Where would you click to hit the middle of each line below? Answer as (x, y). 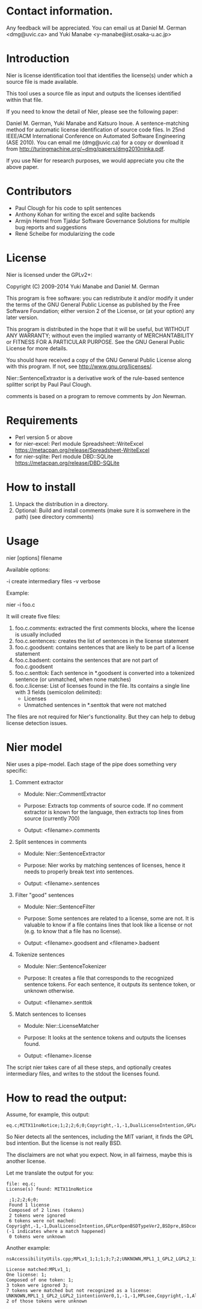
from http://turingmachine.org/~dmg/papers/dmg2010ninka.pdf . (86, 148)
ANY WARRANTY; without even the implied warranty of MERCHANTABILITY (100, 335)
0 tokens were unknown (37, 1237)
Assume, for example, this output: (48, 1115)
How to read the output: (67, 1098)
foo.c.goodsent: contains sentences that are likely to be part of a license (105, 647)
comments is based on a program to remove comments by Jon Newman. (96, 396)
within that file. (25, 100)
